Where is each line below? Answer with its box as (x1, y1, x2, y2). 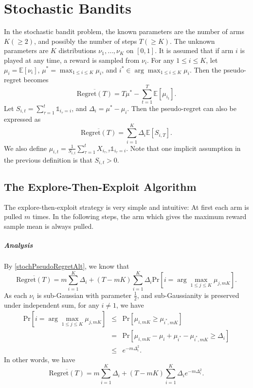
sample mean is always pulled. (4, 221, 94, 231)
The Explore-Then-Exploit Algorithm (4, 179, 197, 194)
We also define (4, 143, 47, 153)
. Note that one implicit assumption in (126, 143, 241, 153)
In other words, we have (4, 354, 75, 364)
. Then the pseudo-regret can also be (127, 103, 236, 113)
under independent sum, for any (4, 299, 99, 310)
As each (4, 290, 27, 300)
